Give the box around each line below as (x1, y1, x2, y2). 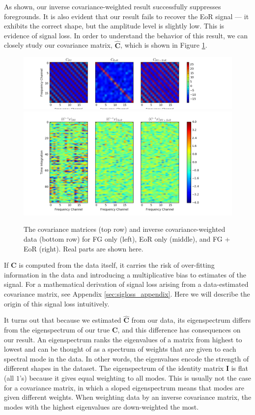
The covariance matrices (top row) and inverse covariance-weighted (24, 224, 226, 234)
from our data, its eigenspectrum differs (131, 315, 251, 325)
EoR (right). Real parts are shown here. (24, 243, 143, 253)
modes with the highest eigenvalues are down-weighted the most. (4, 401, 199, 412)
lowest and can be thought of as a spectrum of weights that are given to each (4, 344, 236, 354)
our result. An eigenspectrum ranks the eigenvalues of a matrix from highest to (4, 334, 242, 344)
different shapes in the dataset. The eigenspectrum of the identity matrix (4, 363, 224, 373)
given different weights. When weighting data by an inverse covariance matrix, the (4, 392, 252, 402)
